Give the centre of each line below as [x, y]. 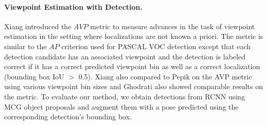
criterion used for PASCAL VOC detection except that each [156, 46]
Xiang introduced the [38, 26]
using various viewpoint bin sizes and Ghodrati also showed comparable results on [133, 86]
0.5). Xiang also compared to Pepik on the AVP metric [165, 76]
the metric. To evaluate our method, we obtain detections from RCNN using [124, 96]
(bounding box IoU [34, 76]
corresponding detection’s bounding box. [68, 117]
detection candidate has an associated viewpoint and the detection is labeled [125, 56]
